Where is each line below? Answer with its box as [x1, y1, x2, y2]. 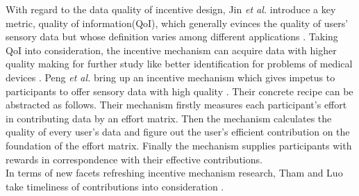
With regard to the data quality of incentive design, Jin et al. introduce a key [6, 2, 336, 16]
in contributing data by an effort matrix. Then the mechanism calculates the [6, 111, 332, 125]
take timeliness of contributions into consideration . [6, 179, 224, 193]
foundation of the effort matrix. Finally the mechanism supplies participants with [6, 138, 352, 152]
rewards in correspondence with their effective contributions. [6, 152, 262, 166]
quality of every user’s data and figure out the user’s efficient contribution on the [6, 124, 350, 139]
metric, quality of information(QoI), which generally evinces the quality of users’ [6, 15, 349, 30]
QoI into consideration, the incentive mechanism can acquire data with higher [6, 42, 337, 57]
